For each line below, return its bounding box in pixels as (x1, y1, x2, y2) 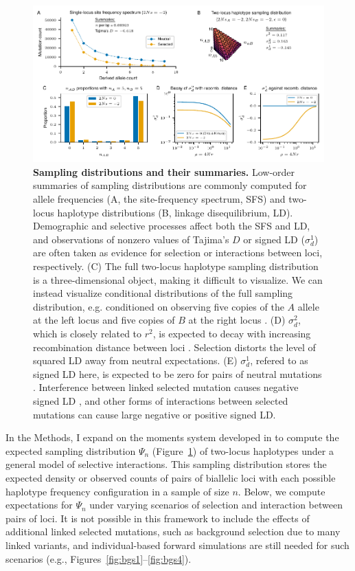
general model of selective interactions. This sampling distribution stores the (5, 457, 327, 471)
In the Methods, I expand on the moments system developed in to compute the (5, 430, 339, 445)
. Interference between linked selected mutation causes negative (33, 380, 299, 394)
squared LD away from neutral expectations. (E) (33, 353, 238, 368)
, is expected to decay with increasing (152, 326, 311, 341)
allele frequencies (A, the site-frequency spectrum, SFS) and (33, 192, 286, 206)
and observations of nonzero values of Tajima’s (33, 232, 229, 246)
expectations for (5, 497, 73, 512)
